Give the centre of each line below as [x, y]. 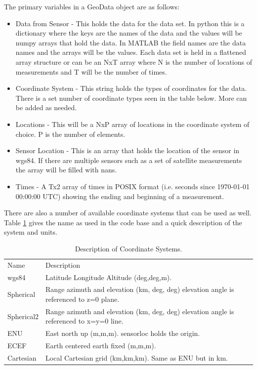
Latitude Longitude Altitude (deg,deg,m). [109, 277]
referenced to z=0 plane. [83, 299]
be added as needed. [46, 107]
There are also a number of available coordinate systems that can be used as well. [128, 213]
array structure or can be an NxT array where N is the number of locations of [134, 61]
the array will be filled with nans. [66, 170]
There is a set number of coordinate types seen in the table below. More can [131, 98]
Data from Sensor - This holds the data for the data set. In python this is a [130, 23]
